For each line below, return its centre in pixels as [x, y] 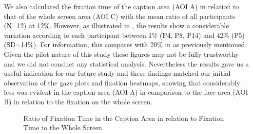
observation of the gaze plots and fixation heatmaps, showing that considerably [122, 82]
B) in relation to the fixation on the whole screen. [78, 101]
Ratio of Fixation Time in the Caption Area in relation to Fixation [124, 118]
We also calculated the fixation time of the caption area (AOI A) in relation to [122, 6]
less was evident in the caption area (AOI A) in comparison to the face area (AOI [126, 92]
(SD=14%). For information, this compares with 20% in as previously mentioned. [126, 44]
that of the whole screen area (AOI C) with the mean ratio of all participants [119, 16]
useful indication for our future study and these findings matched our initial [117, 73]
